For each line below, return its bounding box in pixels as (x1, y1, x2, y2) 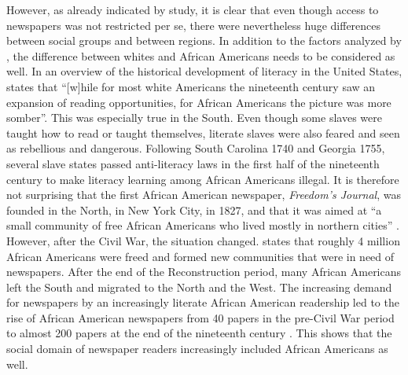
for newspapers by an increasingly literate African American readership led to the (6, 294, 399, 311)
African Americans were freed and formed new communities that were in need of (6, 248, 395, 264)
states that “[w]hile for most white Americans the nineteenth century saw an (6, 78, 376, 94)
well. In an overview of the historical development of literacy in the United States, (6, 63, 402, 79)
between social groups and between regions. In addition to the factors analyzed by (6, 32, 402, 49)
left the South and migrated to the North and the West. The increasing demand (6, 278, 392, 295)
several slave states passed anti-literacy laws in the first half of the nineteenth (6, 155, 380, 171)
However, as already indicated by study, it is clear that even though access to (6, 2, 379, 17)
